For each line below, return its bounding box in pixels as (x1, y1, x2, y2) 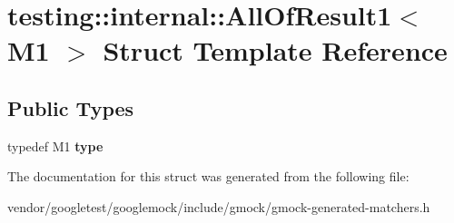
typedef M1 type (7, 136, 104, 155)
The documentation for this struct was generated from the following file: (7, 167, 410, 186)
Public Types (7, 93, 134, 121)
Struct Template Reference (103, 32, 448, 69)
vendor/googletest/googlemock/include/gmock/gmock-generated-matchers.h (7, 197, 430, 216)
